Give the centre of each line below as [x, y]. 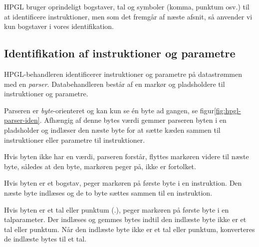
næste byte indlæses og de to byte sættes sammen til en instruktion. [108, 192]
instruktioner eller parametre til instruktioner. [75, 139]
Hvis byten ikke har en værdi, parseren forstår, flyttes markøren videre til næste [127, 156]
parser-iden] [22, 120]
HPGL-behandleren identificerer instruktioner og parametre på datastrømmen [123, 74]
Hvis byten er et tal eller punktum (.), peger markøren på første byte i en [117, 209]
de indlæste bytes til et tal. [45, 239]
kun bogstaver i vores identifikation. [59, 26]
